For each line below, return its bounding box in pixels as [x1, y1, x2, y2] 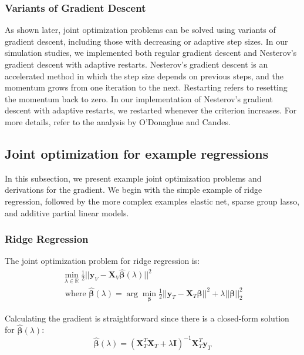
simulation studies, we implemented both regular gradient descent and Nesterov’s [5, 46, 297, 59]
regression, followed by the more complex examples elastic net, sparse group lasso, [5, 195, 300, 207]
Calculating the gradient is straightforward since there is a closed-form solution [5, 312, 289, 324]
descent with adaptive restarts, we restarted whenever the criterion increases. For [5, 104, 297, 116]
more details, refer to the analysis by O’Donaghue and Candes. [5, 115, 231, 128]
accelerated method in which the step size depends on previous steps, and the [5, 69, 283, 82]
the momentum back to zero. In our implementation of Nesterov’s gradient [5, 92, 273, 105]
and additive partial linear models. [5, 206, 129, 219]
